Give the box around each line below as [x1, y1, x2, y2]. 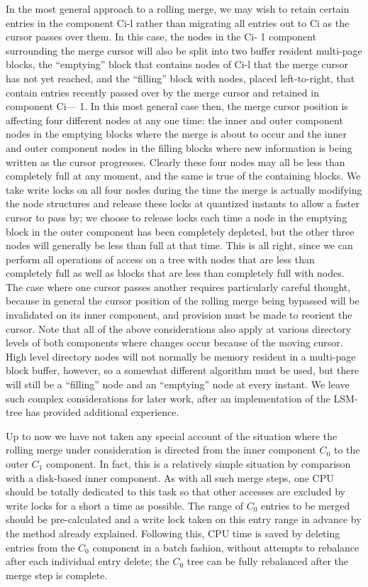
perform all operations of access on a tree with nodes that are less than [6, 251, 315, 266]
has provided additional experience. [26, 405, 179, 419]
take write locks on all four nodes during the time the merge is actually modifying [6, 182, 362, 197]
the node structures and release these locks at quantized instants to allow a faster [6, 196, 359, 211]
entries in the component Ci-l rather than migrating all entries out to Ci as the [6, 15, 350, 30]
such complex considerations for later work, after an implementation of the [6, 390, 330, 405]
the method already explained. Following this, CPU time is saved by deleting [6, 525, 340, 540]
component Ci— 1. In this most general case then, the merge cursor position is [6, 99, 348, 114]
